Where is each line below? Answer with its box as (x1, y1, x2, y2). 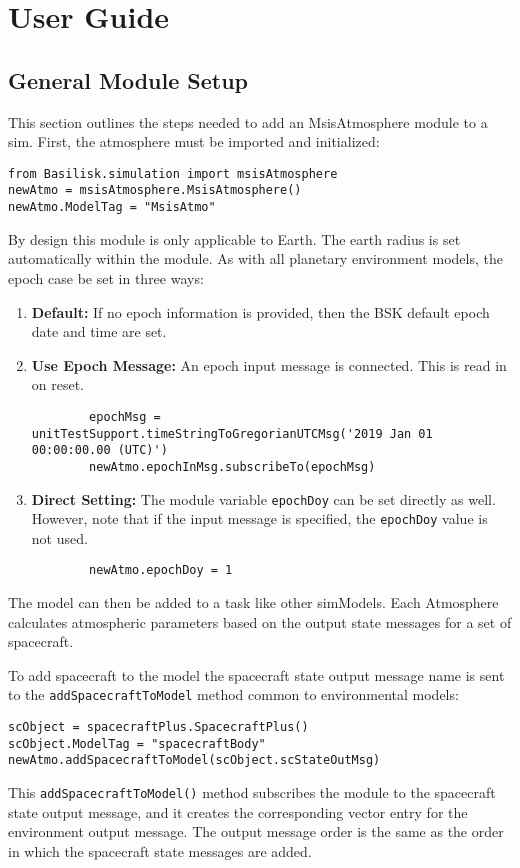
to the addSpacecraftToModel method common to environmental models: (8, 684, 459, 705)
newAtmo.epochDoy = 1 (89, 563, 233, 578)
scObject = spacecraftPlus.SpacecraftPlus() (8, 720, 309, 735)
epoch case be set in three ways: (8, 267, 204, 288)
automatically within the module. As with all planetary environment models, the (8, 248, 503, 269)
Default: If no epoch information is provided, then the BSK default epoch (31, 301, 490, 322)
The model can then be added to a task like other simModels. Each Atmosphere (8, 592, 499, 613)
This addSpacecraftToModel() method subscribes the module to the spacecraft (8, 782, 496, 803)
